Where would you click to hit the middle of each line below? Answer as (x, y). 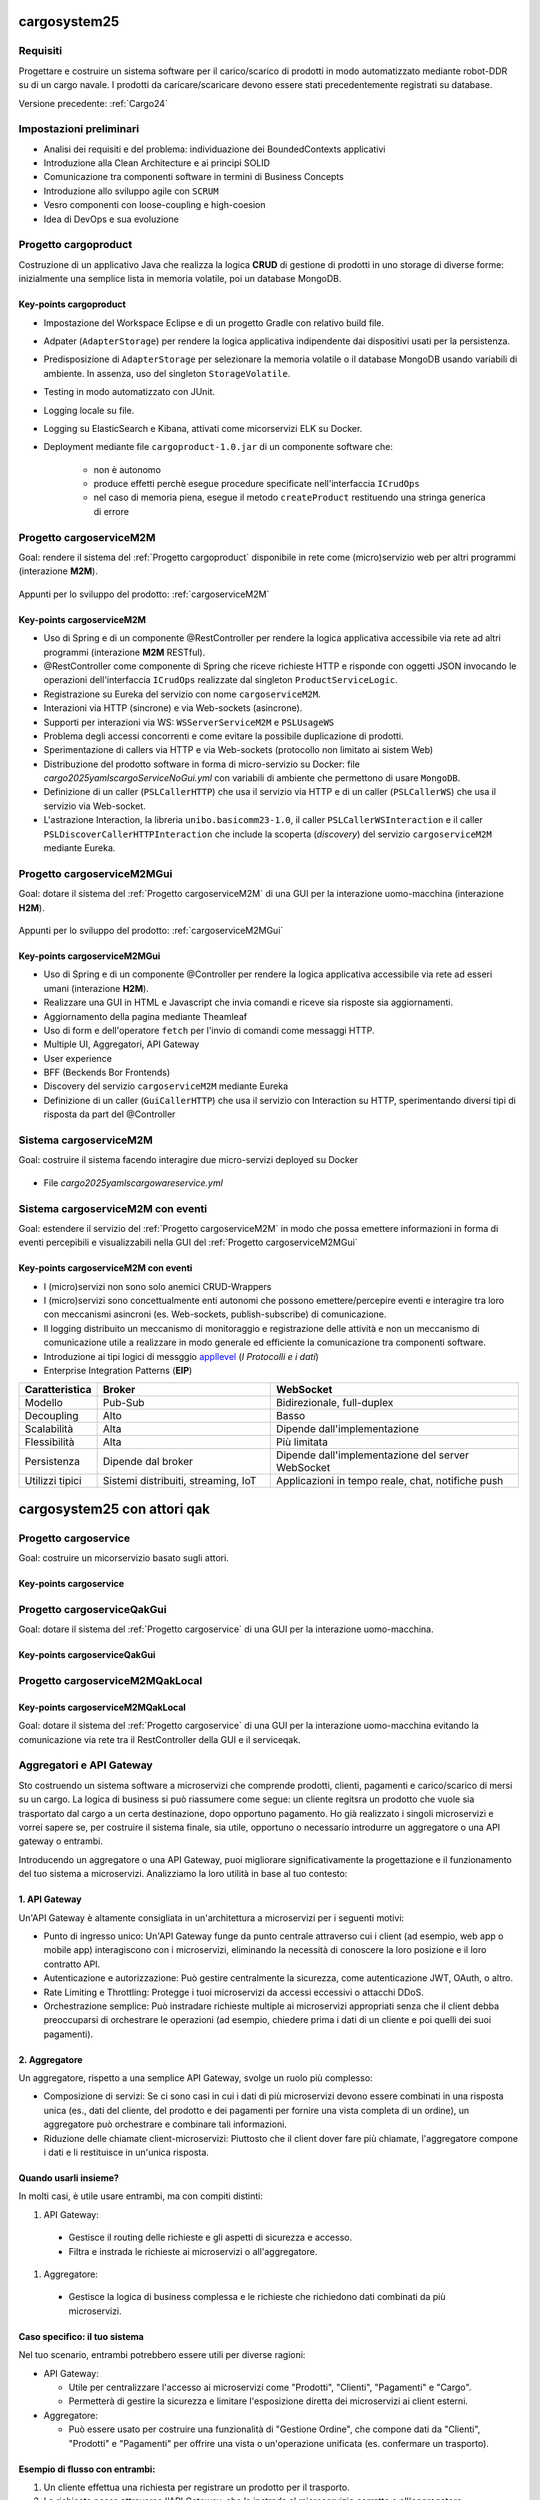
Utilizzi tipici (53, 1481)
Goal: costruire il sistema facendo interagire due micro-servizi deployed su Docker (188, 1160)
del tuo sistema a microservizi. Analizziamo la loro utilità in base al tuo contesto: (183, 1874)
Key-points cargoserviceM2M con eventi (105, 1268)
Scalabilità (49, 1429)
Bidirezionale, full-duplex (335, 1403)
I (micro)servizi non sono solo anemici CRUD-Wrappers (157, 1286)
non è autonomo (127, 469)
